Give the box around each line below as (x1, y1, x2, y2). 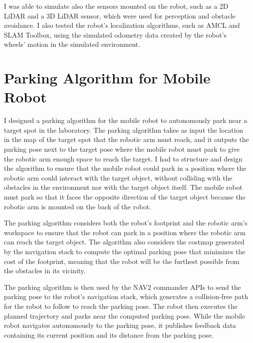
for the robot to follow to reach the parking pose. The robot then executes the (4, 301, 238, 311)
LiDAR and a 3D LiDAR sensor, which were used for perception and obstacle (4, 10, 236, 20)
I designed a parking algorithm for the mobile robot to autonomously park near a (4, 115, 247, 125)
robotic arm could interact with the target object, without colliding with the (4, 172, 233, 182)
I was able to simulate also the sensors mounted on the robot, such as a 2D (4, 1, 229, 11)
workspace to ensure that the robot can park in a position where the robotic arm (4, 227, 246, 237)
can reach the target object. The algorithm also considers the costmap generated (4, 237, 245, 247)
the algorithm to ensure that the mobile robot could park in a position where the (4, 163, 246, 173)
